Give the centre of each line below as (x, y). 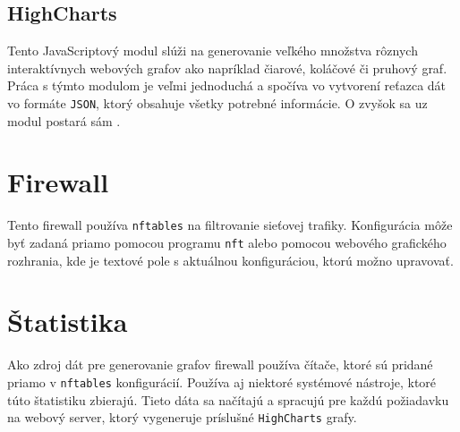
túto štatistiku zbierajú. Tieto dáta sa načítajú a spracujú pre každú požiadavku (228, 399)
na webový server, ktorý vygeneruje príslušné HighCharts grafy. (182, 417)
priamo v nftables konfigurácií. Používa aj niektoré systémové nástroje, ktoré (222, 381)
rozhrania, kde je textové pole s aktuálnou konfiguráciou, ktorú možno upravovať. (230, 260)
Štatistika (68, 322)
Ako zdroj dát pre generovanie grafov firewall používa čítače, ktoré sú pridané (220, 364)
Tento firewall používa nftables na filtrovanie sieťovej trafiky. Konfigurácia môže (230, 225)
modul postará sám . (64, 120)
